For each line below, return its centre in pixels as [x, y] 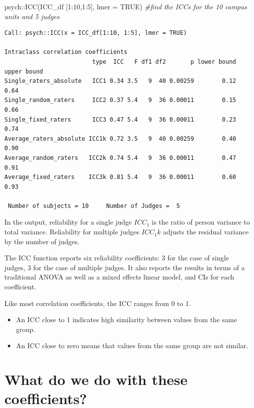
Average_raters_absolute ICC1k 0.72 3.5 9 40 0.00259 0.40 [120, 139]
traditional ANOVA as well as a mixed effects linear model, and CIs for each [119, 277]
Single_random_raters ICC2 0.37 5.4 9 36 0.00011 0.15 [120, 100]
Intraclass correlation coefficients [66, 52]
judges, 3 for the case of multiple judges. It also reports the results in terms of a [125, 267]
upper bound [24, 71]
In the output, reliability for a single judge [68, 222]
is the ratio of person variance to [201, 222]
